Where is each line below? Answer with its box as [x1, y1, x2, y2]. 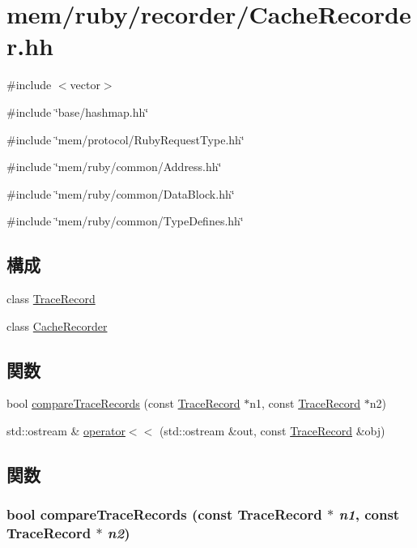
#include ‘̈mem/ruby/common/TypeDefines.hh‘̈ [6, 212, 244, 229]
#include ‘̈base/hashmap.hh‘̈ [6, 103, 149, 120]
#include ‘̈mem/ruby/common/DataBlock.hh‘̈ [6, 185, 235, 202]
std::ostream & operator [6, 422, 126, 439]
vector [70, 76, 100, 93]
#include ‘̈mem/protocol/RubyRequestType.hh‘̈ [6, 131, 245, 148]
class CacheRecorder [6, 317, 108, 334]
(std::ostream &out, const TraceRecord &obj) [159, 422, 385, 439]
